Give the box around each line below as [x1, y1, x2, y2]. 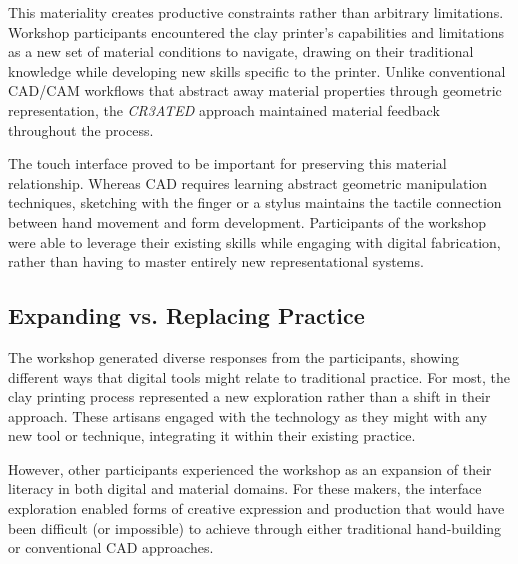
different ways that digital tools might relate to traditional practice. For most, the [8, 366, 510, 387]
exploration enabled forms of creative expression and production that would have [8, 498, 505, 519]
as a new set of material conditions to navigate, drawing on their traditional [8, 41, 474, 62]
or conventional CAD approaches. [8, 537, 214, 558]
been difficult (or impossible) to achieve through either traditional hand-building [8, 517, 502, 538]
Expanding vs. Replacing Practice [8, 300, 365, 331]
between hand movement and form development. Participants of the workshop [8, 211, 487, 232]
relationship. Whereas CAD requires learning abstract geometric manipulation [8, 172, 488, 193]
